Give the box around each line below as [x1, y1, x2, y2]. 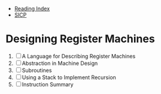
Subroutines [22, 67, 52, 74]
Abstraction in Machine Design [22, 59, 98, 67]
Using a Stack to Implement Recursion [22, 74, 116, 81]
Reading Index [14, 5, 50, 12]
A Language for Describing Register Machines [22, 52, 136, 59]
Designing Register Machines [5, 32, 155, 46]
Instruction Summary [22, 80, 74, 88]
